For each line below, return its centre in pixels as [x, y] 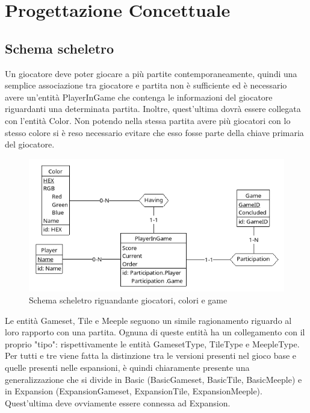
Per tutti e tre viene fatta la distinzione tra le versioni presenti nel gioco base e [151, 356]
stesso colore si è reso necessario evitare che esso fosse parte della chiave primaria [154, 132]
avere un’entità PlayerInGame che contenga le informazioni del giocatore [139, 97]
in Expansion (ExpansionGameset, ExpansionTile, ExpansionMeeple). [134, 391]
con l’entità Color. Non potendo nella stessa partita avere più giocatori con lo [148, 120]
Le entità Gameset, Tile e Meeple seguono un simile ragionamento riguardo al [148, 320]
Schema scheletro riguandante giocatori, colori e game [128, 300]
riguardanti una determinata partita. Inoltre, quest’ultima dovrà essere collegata [153, 109]
